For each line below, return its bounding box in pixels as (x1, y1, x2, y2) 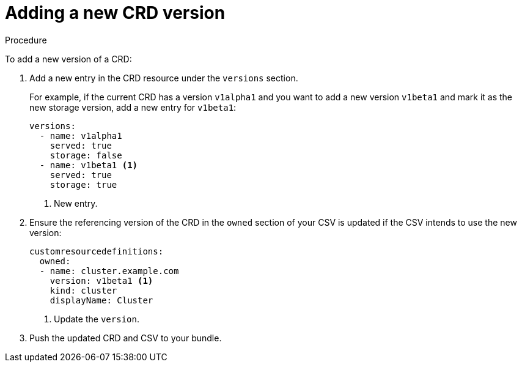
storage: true (50, 179, 117, 190)
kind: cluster (50, 285, 117, 295)
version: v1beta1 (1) (50, 275, 153, 286)
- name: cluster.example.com (39, 265, 179, 276)
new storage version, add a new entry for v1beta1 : (29, 102, 237, 113)
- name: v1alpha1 (39, 130, 122, 141)
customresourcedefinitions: (29, 246, 164, 256)
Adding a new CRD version (5, 2, 226, 23)
